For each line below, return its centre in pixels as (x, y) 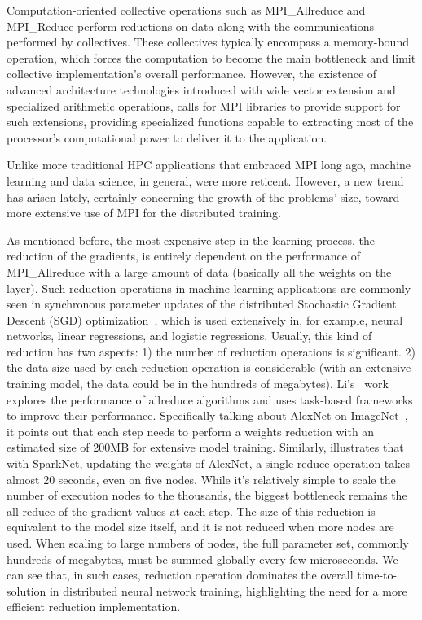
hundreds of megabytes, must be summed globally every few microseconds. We (202, 559)
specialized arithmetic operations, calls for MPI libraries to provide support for (204, 105)
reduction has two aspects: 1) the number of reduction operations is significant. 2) (211, 351)
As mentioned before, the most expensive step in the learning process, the (191, 240)
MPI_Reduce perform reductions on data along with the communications (191, 26)
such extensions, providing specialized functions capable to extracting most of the (210, 122)
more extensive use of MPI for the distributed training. (144, 213)
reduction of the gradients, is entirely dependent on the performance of (183, 256)
